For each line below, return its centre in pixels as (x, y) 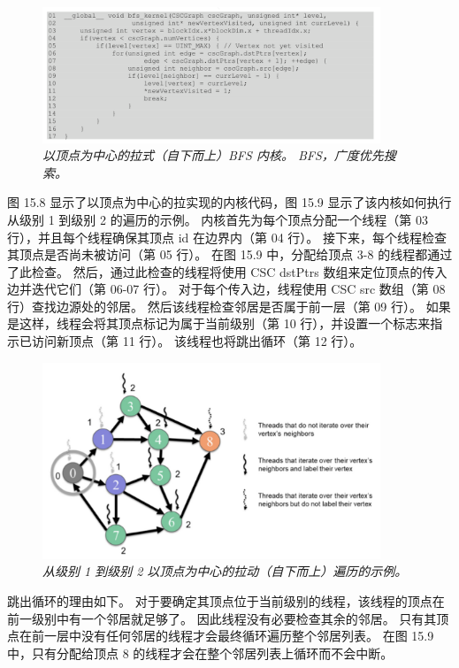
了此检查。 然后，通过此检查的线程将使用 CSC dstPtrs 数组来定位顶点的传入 (227, 271)
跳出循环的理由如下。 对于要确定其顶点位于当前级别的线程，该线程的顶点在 (226, 600)
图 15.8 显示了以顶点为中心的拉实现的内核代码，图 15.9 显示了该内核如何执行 (229, 202)
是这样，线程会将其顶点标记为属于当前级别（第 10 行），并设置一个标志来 (219, 323)
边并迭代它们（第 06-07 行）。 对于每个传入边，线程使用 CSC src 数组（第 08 (226, 289)
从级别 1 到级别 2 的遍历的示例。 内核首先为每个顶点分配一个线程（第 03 (218, 219)
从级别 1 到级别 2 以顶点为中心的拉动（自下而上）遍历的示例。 (225, 571)
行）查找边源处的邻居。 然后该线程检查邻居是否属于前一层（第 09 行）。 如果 (229, 306)
